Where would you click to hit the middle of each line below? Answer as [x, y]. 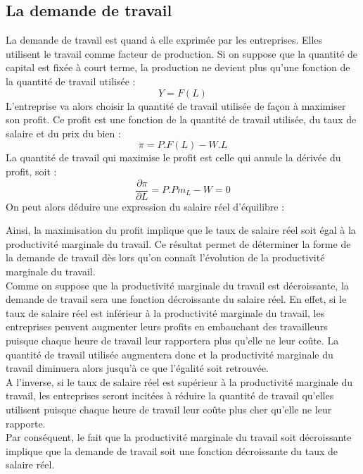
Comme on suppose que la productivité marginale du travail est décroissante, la [177, 285]
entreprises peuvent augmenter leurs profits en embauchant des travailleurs [167, 326]
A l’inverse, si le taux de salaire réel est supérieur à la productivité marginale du [179, 381]
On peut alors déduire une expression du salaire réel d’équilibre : [145, 206]
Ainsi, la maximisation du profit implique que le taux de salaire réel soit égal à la [181, 230]
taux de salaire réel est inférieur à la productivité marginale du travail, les [165, 312]
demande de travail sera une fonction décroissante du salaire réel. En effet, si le [176, 299]
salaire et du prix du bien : [63, 133]
